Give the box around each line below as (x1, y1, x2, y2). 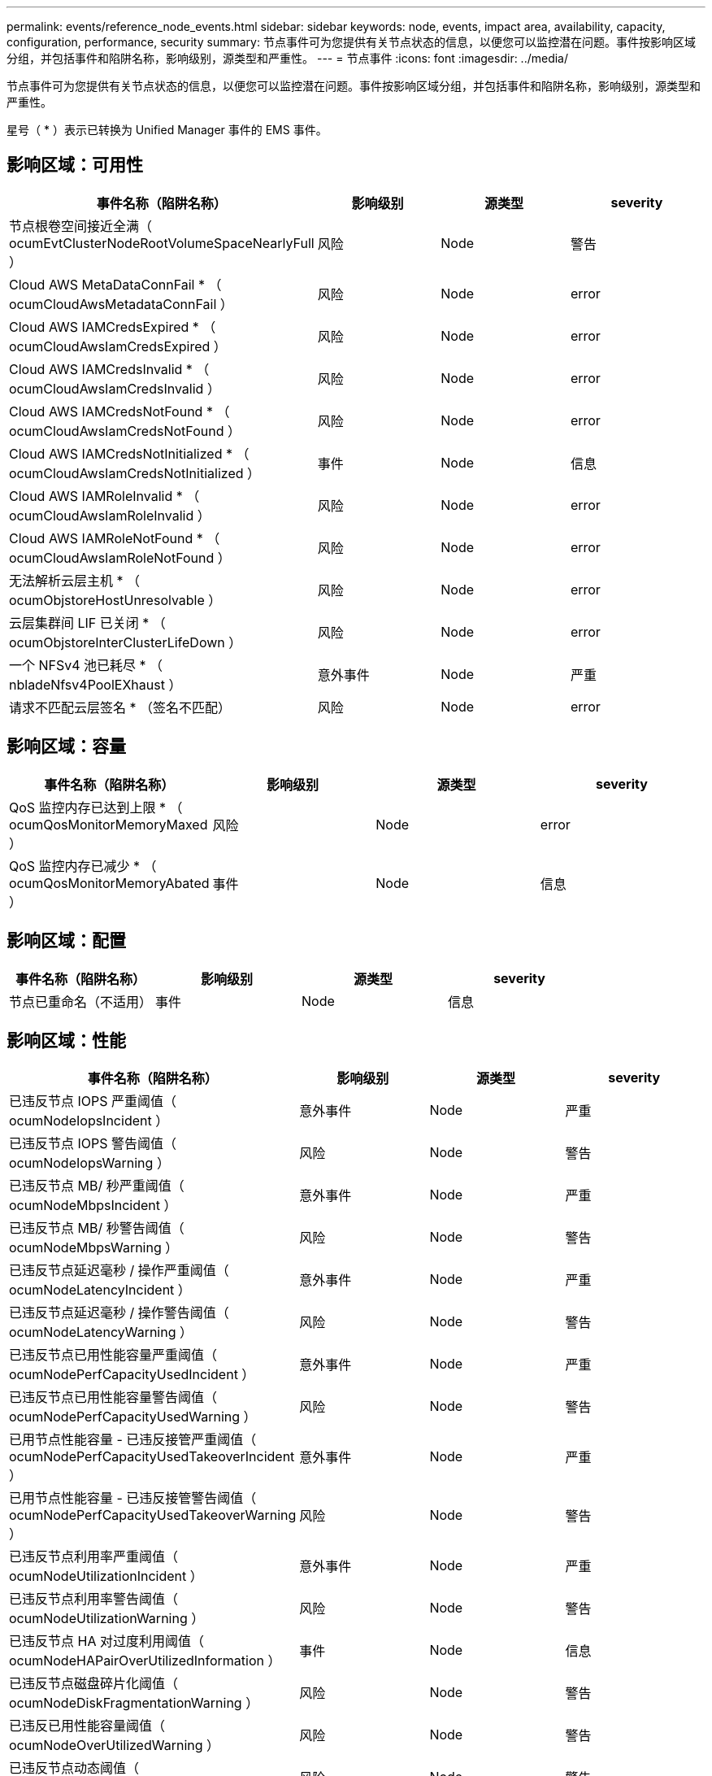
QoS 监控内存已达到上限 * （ (9, 799, 183, 816)
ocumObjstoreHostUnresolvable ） (9, 591, 222, 608)
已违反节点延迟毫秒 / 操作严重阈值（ (9, 1262, 229, 1279)
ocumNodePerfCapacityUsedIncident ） (9, 1366, 255, 1383)
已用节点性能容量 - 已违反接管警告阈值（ (9, 1490, 257, 1507)
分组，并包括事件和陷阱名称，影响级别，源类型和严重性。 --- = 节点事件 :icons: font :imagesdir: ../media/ (7, 51, 569, 65)
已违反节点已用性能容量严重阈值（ (9, 1347, 218, 1364)
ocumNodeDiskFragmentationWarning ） (9, 1695, 259, 1712)
